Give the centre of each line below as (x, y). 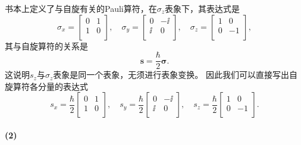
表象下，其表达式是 (203, 8)
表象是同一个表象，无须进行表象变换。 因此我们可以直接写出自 (175, 75)
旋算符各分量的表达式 (46, 86)
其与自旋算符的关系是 (46, 45)
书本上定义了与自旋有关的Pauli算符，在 (81, 8)
